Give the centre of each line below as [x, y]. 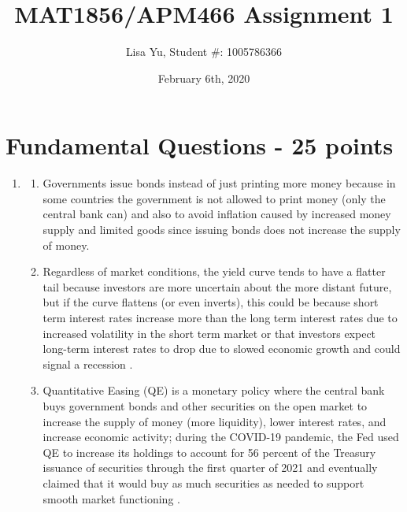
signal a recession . [88, 364]
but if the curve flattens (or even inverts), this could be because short [211, 302]
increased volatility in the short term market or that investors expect [209, 333]
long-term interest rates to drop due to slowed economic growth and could [222, 349]
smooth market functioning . [111, 498]
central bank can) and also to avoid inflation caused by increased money [217, 214]
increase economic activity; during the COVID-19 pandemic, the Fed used [221, 437]
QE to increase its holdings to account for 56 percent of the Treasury [209, 452]
